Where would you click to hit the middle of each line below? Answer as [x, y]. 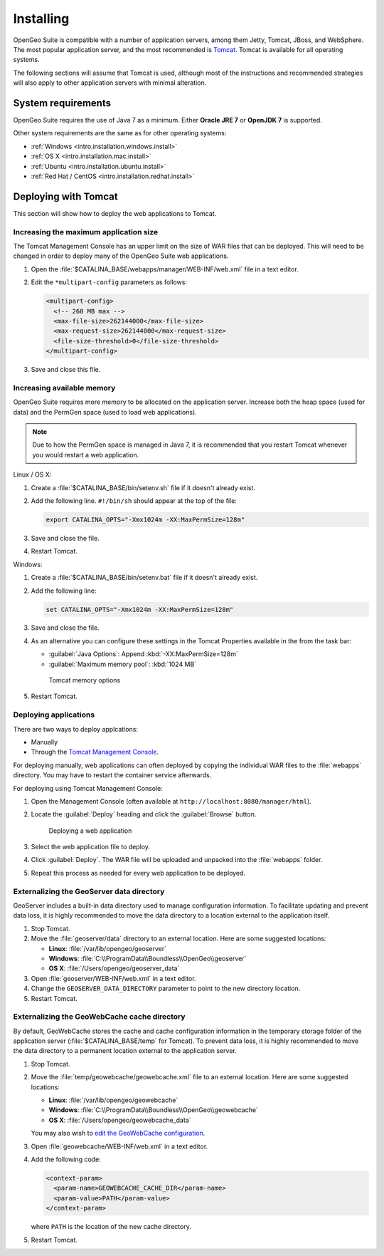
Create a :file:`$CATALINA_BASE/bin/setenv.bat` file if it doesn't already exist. [144, 578]
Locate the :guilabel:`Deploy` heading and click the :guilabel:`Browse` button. [144, 814]
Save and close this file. [66, 370]
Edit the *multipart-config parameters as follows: [109, 282]
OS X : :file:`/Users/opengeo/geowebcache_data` [120, 1120]
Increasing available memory [64, 388]
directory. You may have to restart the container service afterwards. [112, 775]
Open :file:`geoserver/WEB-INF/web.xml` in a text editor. [113, 978]
